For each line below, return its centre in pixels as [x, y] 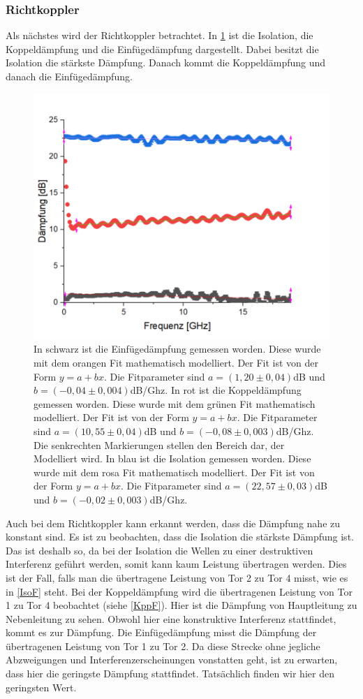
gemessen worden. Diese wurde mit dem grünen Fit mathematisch [175, 403]
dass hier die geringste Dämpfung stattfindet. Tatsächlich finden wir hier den [170, 674]
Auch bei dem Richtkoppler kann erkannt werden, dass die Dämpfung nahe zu [173, 523]
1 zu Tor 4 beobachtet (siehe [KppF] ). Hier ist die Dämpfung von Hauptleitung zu [181, 605]
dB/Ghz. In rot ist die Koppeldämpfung [216, 390]
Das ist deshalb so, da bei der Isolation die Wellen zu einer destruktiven [160, 550]
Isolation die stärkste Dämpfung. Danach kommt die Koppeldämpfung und [166, 62]
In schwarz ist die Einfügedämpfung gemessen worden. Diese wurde [177, 349]
